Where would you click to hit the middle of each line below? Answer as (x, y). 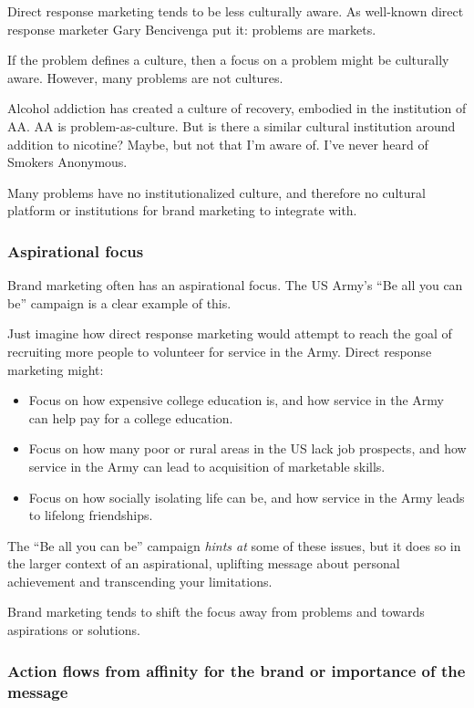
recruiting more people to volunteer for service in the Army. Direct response (220, 351)
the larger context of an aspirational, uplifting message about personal (204, 563)
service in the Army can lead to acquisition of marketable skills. (207, 466)
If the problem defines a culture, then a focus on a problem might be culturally (228, 60)
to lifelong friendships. (91, 515)
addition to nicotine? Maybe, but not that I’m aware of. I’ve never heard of (218, 144)
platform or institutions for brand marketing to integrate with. (182, 210)
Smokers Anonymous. (67, 162)
